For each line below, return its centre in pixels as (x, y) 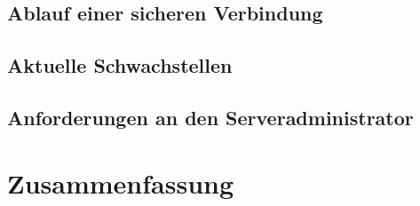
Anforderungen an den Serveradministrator (210, 117)
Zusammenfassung (121, 182)
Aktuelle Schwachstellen (120, 65)
